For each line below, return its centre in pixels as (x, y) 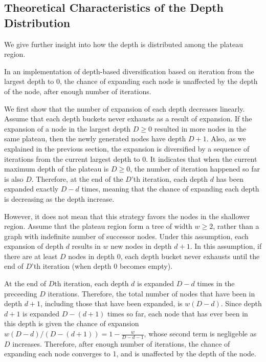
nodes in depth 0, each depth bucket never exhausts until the (164, 256)
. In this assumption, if (226, 246)
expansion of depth (34, 246)
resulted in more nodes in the (200, 128)
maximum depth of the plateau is (57, 169)
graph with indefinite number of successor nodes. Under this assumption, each (126, 236)
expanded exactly (31, 189)
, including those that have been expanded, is (112, 303)
